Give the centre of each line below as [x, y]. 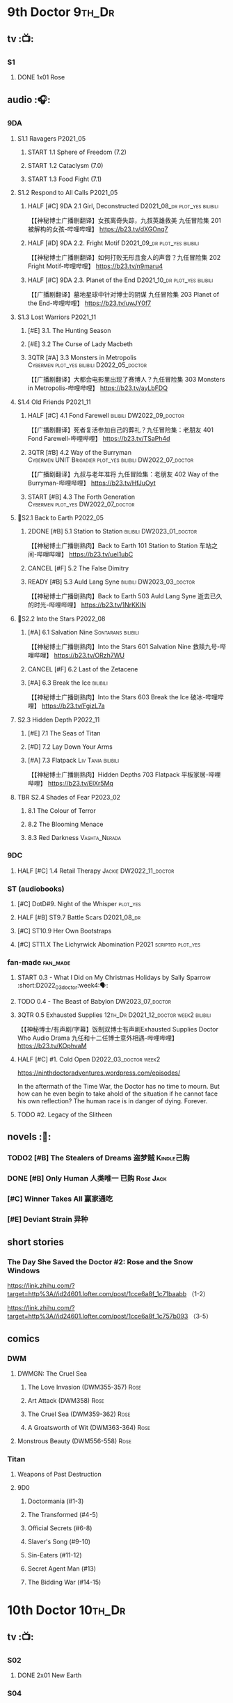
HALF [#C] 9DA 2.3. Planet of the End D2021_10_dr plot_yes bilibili [120, 280]
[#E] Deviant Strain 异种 [48, 1219]
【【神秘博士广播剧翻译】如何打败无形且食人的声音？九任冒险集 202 [124, 257]
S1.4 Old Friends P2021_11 [54, 402]
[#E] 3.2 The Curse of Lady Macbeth [80, 344]
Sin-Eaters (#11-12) [55, 1555]
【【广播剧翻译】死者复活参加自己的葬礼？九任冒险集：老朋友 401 [121, 430]
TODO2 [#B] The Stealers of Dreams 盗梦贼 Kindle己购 [98, 1158]
